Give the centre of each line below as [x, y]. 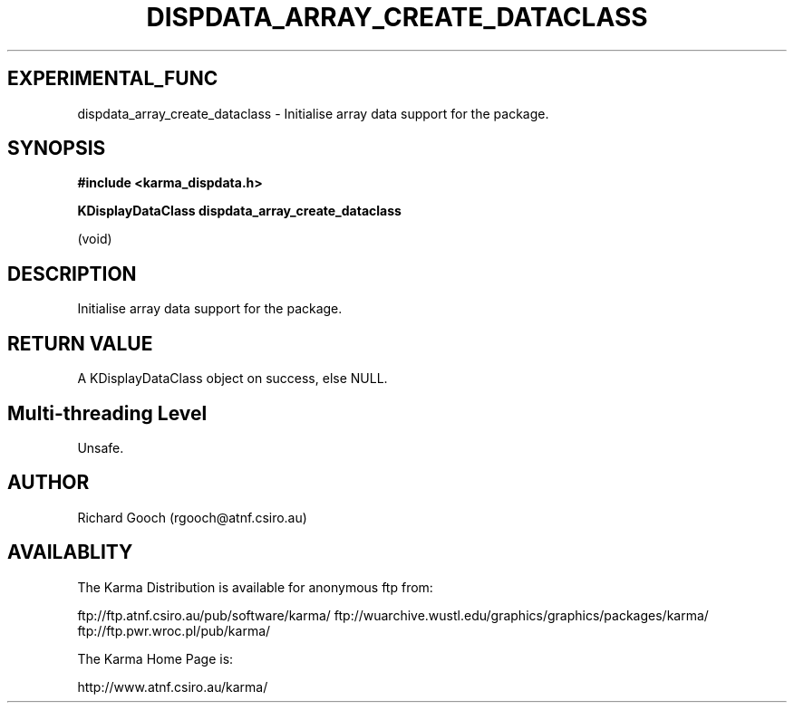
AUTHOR [48, 483]
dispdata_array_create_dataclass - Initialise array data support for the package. [313, 113]
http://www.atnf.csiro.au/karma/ [173, 686]
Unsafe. [101, 447]
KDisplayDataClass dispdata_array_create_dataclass [239, 211]
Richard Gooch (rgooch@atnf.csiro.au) [192, 517]
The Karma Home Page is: [155, 658]
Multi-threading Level [107, 413]
